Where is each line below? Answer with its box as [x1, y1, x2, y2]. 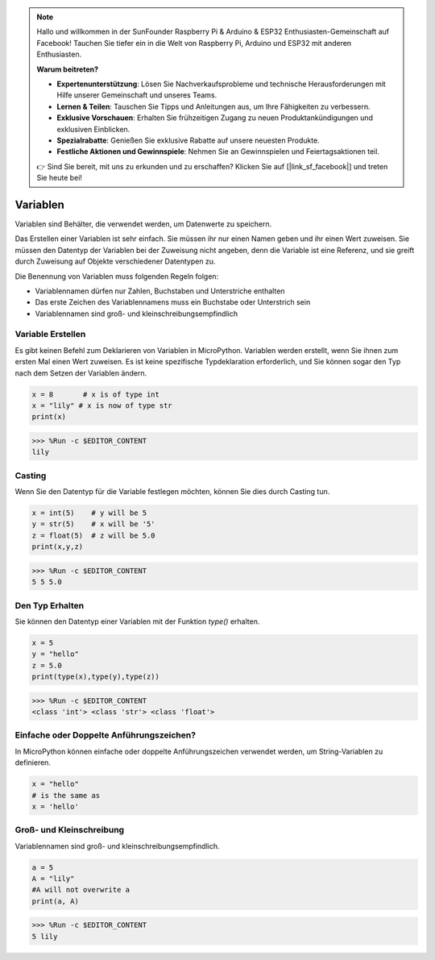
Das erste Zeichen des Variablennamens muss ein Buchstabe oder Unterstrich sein [35, 297, 311, 307]
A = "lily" [31, 875, 75, 883]
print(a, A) [31, 896, 80, 906]
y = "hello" [31, 650, 80, 659]
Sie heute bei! [36, 173, 82, 183]
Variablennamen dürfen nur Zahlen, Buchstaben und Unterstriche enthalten [35, 286, 285, 296]
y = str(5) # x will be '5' [31, 520, 156, 529]
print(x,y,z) [31, 542, 84, 551]
